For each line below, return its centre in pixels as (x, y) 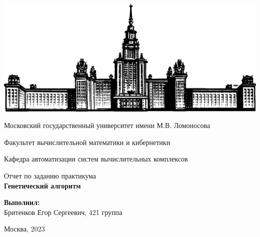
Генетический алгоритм (42, 185)
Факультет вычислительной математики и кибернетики (87, 142)
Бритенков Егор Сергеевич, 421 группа (63, 212)
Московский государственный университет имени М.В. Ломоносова (107, 125)
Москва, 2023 (24, 229)
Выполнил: (22, 202)
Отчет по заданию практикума (50, 175)
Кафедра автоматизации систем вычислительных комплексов (96, 159)
